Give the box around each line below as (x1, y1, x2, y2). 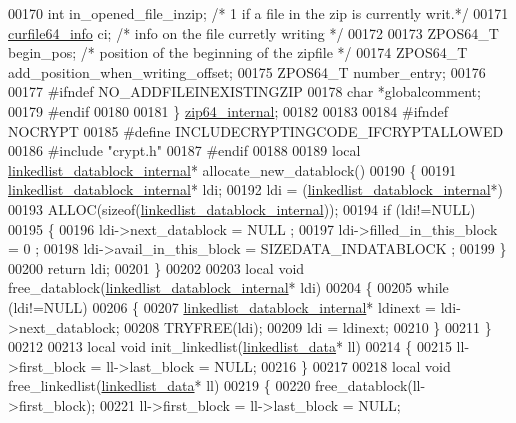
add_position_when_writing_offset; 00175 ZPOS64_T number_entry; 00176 (8, 61, 486, 82)
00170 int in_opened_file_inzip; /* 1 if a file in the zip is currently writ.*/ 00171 (8, 3, 509, 23)
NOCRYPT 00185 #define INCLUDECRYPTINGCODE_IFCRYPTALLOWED (8, 120, 504, 141)
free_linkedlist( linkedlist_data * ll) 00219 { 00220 (8, 375, 311, 396)
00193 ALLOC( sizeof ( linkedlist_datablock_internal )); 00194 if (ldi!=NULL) (8, 198, 476, 219)
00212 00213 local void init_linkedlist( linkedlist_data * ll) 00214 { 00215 (8, 336, 452, 357)
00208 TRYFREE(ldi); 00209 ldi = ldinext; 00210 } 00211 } (124, 316, 492, 337)
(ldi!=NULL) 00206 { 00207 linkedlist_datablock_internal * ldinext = (8, 296, 436, 317)
